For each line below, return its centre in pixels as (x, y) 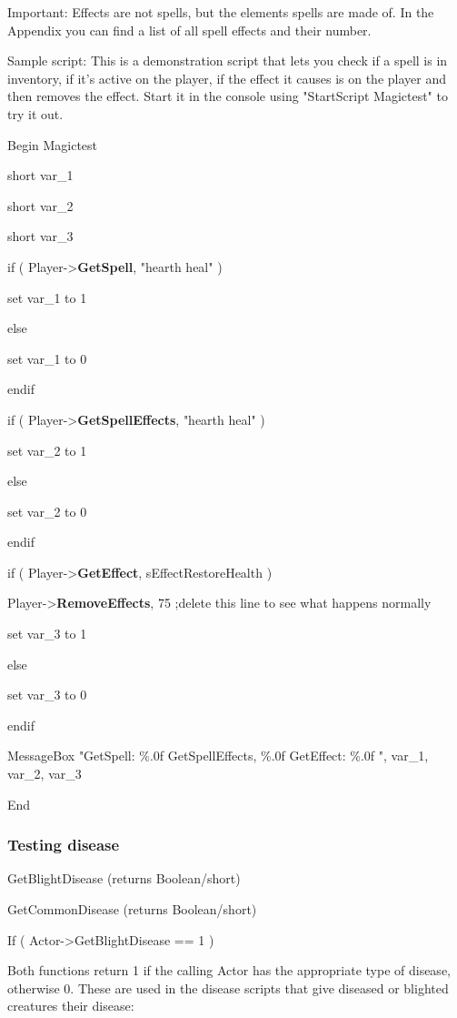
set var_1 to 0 (47, 358)
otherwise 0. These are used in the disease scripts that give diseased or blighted (228, 988)
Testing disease (64, 845)
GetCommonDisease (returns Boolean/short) (132, 909)
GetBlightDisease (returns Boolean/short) (124, 878)
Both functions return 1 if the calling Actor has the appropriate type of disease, (229, 970)
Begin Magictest (53, 144)
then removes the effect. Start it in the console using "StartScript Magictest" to (228, 96)
